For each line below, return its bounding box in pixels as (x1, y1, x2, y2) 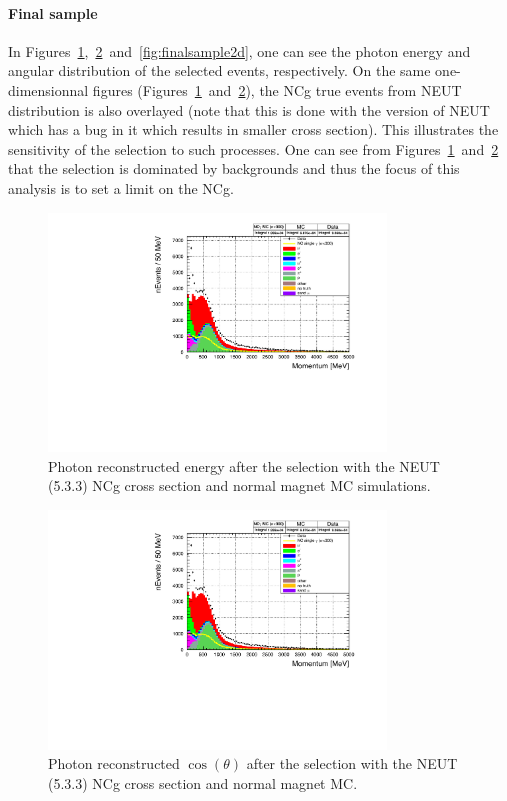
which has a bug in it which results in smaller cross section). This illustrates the (8, 119, 499, 140)
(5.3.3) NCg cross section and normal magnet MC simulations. (48, 475, 431, 496)
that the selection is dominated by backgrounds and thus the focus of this (8, 158, 460, 179)
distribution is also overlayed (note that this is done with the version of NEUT (8, 99, 490, 120)
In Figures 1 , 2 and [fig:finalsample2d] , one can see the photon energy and (8, 40, 471, 61)
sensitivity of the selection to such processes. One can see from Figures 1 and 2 (8, 138, 499, 159)
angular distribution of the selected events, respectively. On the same (8, 60, 431, 81)
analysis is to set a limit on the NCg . (8, 177, 234, 198)
